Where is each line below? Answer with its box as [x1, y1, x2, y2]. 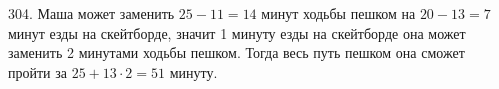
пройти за [8, 61, 68, 82]
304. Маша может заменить [8, 3, 175, 23]
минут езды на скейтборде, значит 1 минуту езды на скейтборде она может [8, 22, 466, 43]
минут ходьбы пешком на [261, 3, 416, 23]
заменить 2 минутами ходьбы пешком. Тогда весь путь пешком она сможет [8, 42, 465, 63]
